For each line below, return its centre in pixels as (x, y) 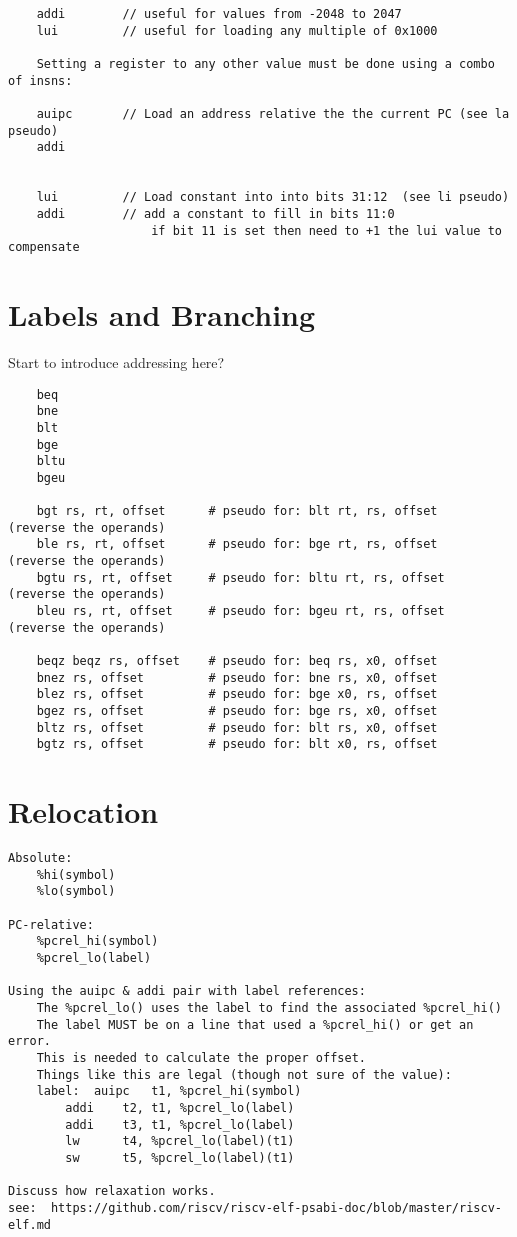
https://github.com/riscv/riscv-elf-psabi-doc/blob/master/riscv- (276, 1207)
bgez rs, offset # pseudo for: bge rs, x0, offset (237, 711)
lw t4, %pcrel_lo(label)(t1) (180, 1141)
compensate (44, 247)
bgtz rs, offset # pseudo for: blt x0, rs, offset (237, 744)
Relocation (83, 811)
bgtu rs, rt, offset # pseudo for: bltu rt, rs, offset (240, 577)
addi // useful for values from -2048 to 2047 (219, 14)
